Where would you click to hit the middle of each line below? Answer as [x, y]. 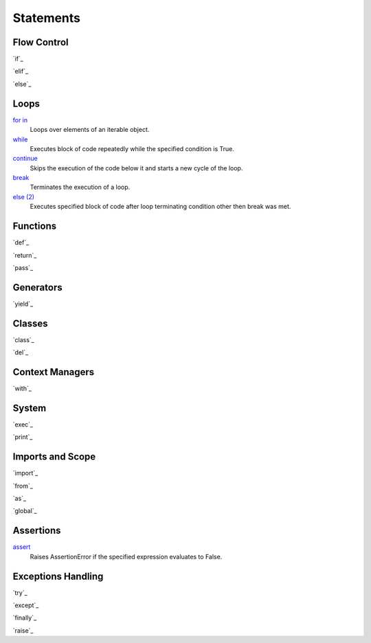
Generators [37, 287]
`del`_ [21, 352]
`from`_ [23, 486]
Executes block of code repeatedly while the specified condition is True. [132, 148]
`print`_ [23, 437]
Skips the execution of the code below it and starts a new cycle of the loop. [136, 168]
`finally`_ [25, 618]
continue [25, 159]
